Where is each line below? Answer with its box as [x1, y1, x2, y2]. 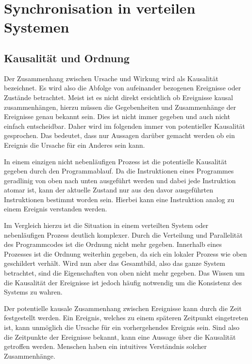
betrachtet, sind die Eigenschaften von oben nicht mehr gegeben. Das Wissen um [4, 268, 245, 278]
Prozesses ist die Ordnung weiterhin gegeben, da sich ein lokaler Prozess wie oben [4, 248, 247, 259]
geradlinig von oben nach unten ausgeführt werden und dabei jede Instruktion [4, 175, 236, 185]
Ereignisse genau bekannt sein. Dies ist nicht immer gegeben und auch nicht [4, 111, 230, 121]
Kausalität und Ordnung [4, 50, 130, 65]
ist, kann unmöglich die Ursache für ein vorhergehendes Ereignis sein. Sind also [4, 322, 240, 332]
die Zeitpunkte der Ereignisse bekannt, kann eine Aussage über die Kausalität [4, 331, 236, 342]
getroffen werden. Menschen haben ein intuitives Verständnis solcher [4, 341, 207, 351]
